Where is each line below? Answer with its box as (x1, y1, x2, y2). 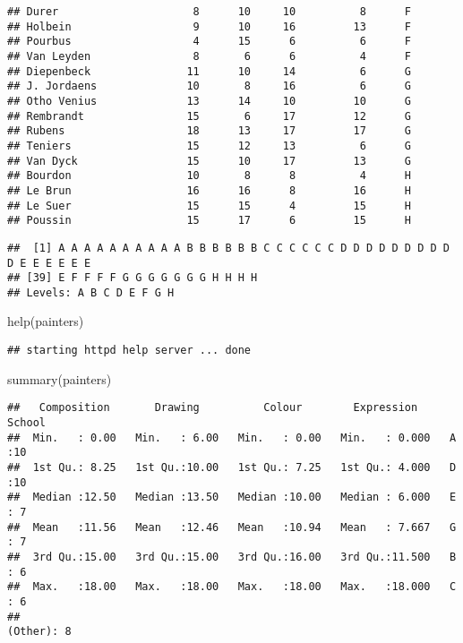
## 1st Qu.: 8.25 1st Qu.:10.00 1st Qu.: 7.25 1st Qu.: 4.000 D (7, 460, 457, 474)
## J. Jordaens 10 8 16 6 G (7, 80, 412, 93)
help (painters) (7, 312, 84, 330)
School (7, 416, 46, 429)
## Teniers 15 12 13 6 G (7, 139, 412, 152)
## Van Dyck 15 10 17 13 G (7, 154, 412, 167)
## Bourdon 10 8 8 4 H (7, 169, 412, 183)
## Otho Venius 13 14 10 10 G (7, 94, 412, 107)
